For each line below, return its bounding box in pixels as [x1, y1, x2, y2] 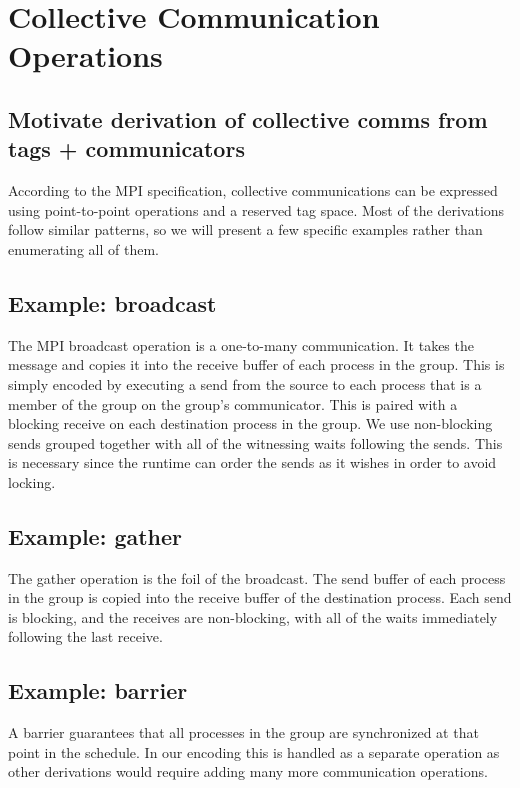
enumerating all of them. [8, 238, 159, 259]
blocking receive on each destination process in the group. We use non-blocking [8, 413, 493, 434]
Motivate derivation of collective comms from [8, 103, 488, 134]
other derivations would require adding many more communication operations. [8, 761, 488, 782]
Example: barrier [8, 675, 188, 706]
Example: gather [8, 520, 183, 551]
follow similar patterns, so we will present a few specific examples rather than [8, 219, 483, 240]
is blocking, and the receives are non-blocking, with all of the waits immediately [8, 606, 498, 627]
